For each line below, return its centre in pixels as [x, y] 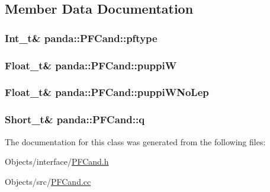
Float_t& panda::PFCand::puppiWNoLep [107, 92]
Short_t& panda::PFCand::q [75, 119]
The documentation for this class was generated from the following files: [135, 141]
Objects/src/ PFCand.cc [48, 181]
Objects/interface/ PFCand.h [57, 161]
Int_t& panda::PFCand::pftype [81, 38]
